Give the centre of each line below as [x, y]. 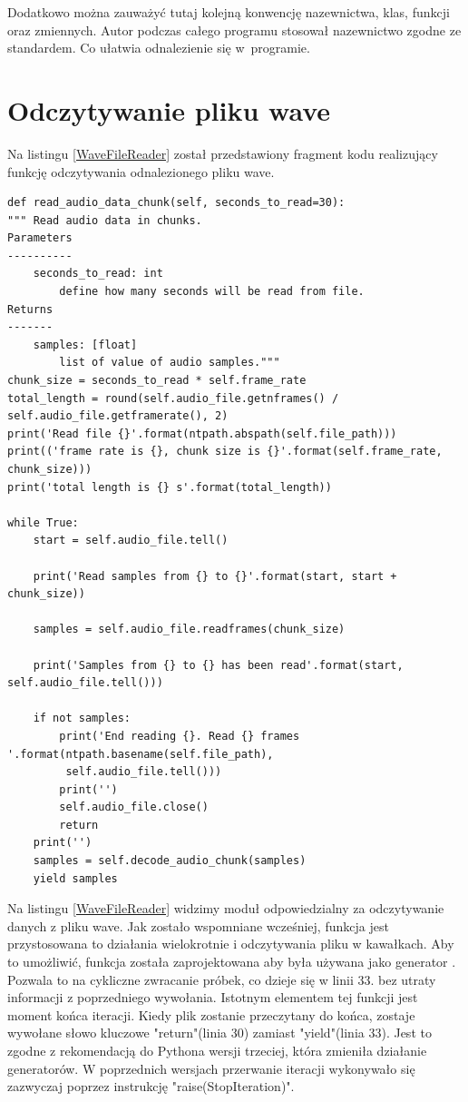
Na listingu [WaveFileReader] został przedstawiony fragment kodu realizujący [223, 153]
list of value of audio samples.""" [170, 363]
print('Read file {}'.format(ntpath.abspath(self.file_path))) [202, 433]
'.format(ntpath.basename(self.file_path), [141, 754]
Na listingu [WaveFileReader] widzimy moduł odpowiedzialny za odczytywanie [226, 908]
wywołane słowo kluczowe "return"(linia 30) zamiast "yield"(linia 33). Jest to [219, 1033]
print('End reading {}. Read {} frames [180, 736]
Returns [30, 309]
